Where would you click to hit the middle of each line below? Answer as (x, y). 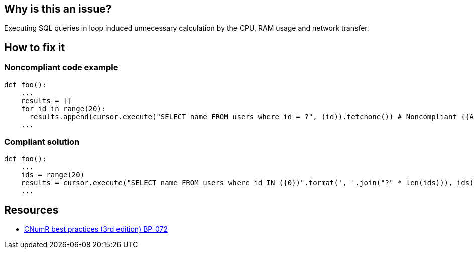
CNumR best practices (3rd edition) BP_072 (96, 229)
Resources (31, 210)
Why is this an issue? (58, 9)
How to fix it (35, 47)
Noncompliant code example (61, 67)
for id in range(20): (63, 108)
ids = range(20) (53, 175)
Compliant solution (42, 142)
